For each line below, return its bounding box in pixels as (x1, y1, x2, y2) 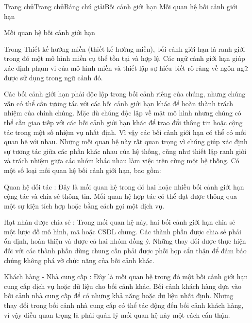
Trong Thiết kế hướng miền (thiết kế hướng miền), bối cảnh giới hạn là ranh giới (4, 43, 245, 54)
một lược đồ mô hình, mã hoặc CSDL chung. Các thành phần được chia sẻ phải (4, 226, 241, 236)
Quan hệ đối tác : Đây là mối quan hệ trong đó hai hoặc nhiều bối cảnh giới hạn (4, 181, 244, 191)
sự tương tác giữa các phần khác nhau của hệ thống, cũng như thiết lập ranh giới (4, 146, 247, 156)
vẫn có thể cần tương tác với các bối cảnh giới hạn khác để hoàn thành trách (4, 98, 234, 108)
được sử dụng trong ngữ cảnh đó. (4, 72, 103, 82)
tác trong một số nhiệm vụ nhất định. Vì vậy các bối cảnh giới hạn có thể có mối (4, 127, 246, 137)
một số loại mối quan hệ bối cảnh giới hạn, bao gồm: (4, 165, 161, 175)
